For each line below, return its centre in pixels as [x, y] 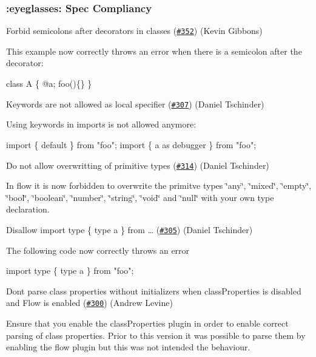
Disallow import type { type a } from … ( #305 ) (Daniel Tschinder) [129, 229]
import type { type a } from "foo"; [70, 270]
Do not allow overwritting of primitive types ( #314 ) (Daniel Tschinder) [138, 165]
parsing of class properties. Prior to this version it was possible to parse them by [156, 335]
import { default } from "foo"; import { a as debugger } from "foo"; [131, 144]
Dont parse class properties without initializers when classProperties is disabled [154, 291]
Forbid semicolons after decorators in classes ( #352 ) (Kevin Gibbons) [134, 31]
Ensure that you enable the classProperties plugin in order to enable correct [147, 323]
